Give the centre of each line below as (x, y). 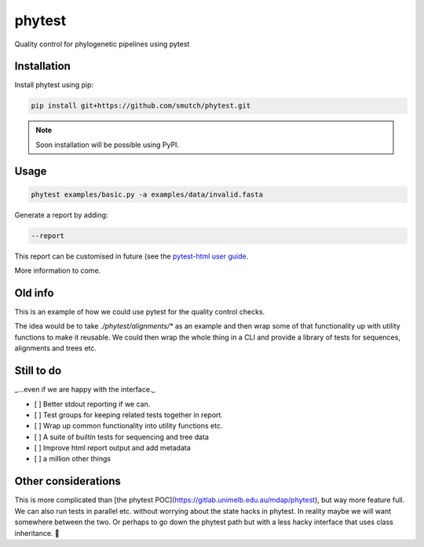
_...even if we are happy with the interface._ (85, 390)
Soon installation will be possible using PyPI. (108, 145)
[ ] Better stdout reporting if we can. (92, 404)
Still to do (38, 371)
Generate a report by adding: (62, 215)
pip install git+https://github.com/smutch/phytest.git (141, 106)
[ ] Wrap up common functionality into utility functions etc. (128, 426)
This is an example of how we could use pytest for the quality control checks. (140, 312)
